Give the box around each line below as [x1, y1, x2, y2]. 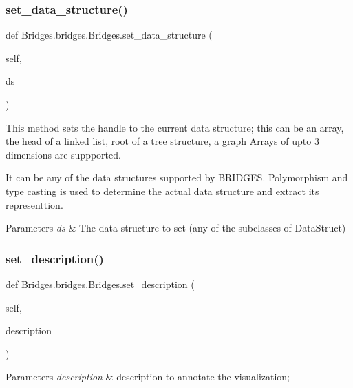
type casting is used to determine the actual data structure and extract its [6, 183, 319, 198]
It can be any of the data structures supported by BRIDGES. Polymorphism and [6, 170, 348, 185]
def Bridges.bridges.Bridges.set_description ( [6, 276, 195, 291]
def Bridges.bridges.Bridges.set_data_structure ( [6, 28, 213, 42]
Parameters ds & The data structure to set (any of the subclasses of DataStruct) [6, 221, 346, 235]
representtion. [6, 197, 63, 212]
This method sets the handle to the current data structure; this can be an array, [6, 120, 344, 134]
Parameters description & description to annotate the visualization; [6, 369, 290, 384]
